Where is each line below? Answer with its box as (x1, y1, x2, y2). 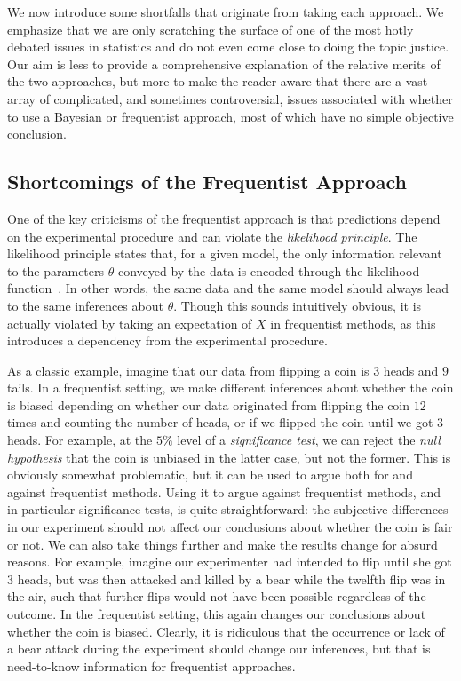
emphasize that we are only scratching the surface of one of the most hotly (7, 20, 414, 38)
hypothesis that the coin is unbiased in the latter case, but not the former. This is (7, 447, 451, 466)
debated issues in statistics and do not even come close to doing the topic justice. (7, 37, 449, 56)
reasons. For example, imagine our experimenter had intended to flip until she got (7, 552, 452, 571)
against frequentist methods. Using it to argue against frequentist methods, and (7, 482, 441, 501)
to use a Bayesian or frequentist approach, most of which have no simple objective (7, 107, 454, 125)
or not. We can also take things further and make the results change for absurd (7, 535, 438, 553)
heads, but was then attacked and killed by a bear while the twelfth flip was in (17, 569, 446, 588)
